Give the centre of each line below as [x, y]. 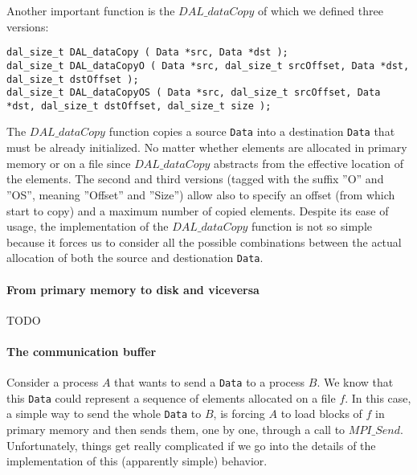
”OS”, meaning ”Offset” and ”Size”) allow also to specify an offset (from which [201, 194]
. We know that [355, 382]
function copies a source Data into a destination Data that [252, 131]
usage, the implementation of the [88, 226]
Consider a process [53, 382]
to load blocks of [321, 414]
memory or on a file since [69, 163]
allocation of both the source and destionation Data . [135, 258]
